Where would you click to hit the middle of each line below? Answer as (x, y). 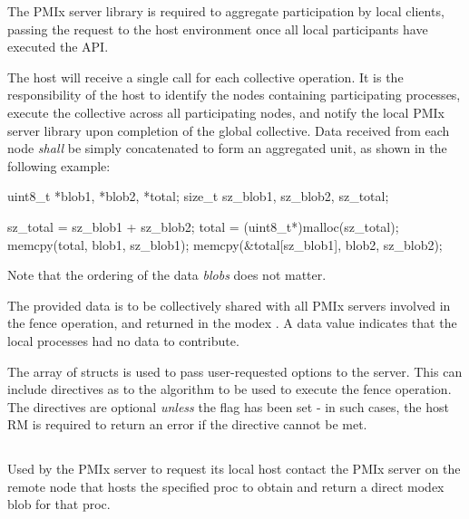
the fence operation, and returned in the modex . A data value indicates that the (232, 323)
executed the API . (58, 47)
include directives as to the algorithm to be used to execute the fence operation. (230, 389)
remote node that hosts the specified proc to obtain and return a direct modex (226, 486)
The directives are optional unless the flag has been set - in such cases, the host (228, 406)
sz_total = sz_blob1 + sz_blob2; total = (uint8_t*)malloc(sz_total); (203, 226)
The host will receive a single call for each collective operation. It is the (205, 77)
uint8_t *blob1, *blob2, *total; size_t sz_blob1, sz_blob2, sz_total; (198, 196)
